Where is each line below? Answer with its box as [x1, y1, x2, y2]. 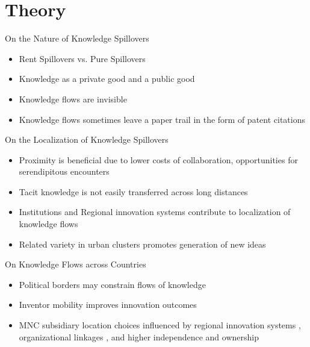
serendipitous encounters [19, 165, 110, 178]
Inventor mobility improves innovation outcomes [19, 298, 197, 311]
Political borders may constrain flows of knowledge [19, 278, 206, 290]
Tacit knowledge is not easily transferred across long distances [19, 185, 248, 198]
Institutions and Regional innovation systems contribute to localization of [19, 205, 291, 218]
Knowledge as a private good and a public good [19, 72, 195, 85]
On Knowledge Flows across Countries [5, 258, 146, 270]
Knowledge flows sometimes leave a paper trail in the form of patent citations [19, 113, 306, 125]
